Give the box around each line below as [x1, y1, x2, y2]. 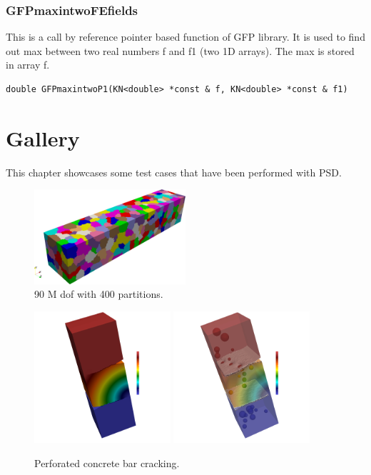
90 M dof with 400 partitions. [34, 286, 163, 301]
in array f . [6, 57, 50, 72]
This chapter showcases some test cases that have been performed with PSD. [6, 164, 342, 179]
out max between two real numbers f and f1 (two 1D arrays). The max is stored [6, 43, 355, 58]
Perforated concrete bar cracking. [34, 455, 180, 470]
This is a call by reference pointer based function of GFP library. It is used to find [6, 29, 365, 44]
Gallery [6, 123, 80, 152]
